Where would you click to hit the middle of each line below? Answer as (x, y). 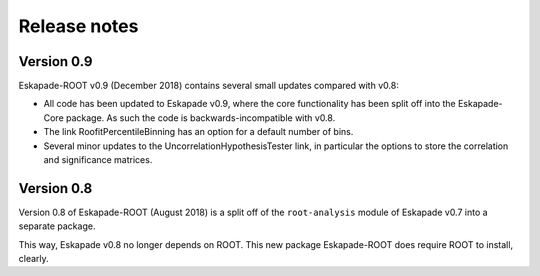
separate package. (57, 226)
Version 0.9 (55, 61)
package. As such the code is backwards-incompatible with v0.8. (200, 117)
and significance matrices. (98, 160)
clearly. (33, 259)
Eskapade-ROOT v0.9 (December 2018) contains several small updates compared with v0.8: (208, 86)
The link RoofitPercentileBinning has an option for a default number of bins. (198, 132)
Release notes (78, 26)
